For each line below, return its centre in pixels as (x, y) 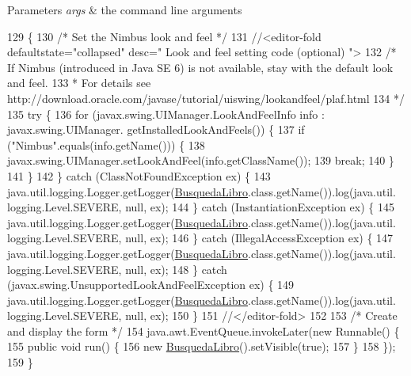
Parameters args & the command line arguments (125, 9)
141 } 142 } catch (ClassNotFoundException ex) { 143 (139, 175)
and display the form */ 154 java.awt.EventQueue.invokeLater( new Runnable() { (204, 330)
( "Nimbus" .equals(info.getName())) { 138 (106, 144)
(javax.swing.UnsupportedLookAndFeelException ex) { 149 (151, 285)
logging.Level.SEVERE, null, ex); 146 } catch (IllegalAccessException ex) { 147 (200, 238)
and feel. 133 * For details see (79, 83)
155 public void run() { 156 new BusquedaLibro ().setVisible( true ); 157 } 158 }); (202, 346)
